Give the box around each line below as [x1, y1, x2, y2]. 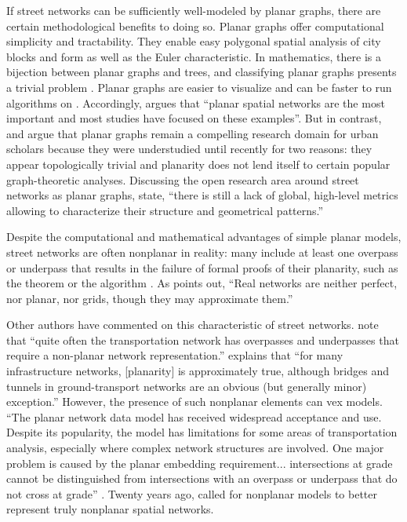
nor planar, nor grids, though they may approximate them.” [6, 290, 293, 306]
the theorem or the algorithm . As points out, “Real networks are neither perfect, [6, 275, 398, 291]
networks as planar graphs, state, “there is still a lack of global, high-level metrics [6, 187, 398, 203]
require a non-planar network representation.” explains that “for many [6, 347, 343, 363]
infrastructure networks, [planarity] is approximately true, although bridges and [6, 363, 389, 379]
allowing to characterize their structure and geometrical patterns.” [6, 202, 324, 218]
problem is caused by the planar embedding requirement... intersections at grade [6, 454, 393, 471]
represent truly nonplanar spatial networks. [6, 501, 214, 517]
